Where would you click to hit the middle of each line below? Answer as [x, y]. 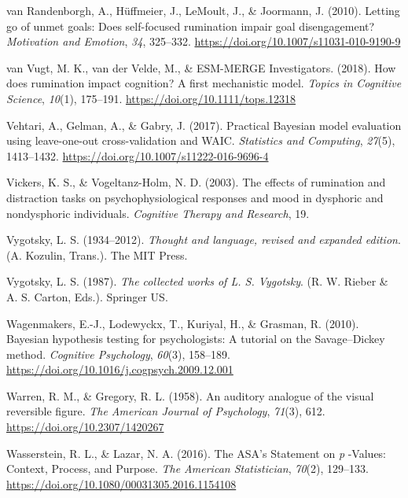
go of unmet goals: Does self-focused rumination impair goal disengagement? [191, 26]
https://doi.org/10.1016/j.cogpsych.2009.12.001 [120, 369]
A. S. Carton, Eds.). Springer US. [87, 296]
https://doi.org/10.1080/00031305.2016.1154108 [121, 483]
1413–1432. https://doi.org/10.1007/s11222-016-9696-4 [138, 155]
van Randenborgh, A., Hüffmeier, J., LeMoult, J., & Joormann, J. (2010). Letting [203, 10]
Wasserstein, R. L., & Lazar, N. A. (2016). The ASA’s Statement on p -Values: [197, 453]
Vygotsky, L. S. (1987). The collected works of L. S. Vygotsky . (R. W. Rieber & [197, 281]
